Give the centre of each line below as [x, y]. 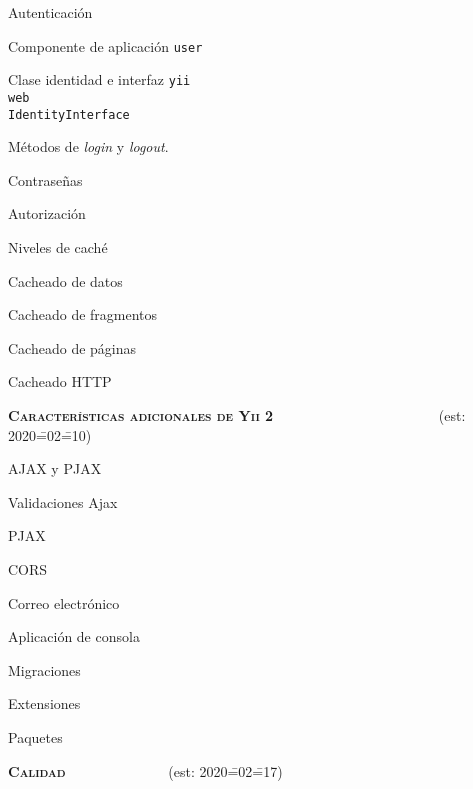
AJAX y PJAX [55, 468]
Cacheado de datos [65, 280]
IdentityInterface [69, 114]
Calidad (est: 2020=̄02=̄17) [145, 770]
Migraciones [44, 669]
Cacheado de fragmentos [83, 314]
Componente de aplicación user [105, 45]
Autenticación [50, 12]
